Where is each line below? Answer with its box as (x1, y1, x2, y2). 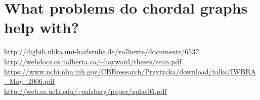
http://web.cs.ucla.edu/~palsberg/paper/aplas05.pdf (4, 85, 167, 96)
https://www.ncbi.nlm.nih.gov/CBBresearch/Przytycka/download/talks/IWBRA (4, 66, 256, 76)
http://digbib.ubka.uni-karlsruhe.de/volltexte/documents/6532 (4, 46, 199, 57)
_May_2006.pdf (4, 76, 55, 86)
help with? (4, 17, 79, 38)
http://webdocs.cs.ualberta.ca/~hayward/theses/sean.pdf (4, 56, 182, 66)
